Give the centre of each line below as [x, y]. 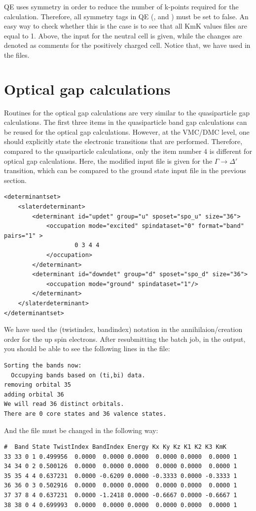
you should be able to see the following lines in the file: [87, 348]
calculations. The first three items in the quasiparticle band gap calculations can [126, 122]
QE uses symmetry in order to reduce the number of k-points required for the [121, 6]
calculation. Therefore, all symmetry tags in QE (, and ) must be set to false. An [126, 16]
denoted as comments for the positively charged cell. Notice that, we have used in [127, 45]
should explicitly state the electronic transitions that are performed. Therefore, [123, 141]
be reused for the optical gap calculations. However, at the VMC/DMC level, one [127, 131]
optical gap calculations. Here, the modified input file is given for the [108, 161]
